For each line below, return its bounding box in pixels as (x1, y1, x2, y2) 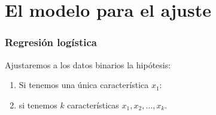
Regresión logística (5, 35, 98, 50)
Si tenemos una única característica (19, 78, 149, 91)
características (67, 98, 119, 111)
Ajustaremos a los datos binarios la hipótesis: (5, 58, 171, 71)
